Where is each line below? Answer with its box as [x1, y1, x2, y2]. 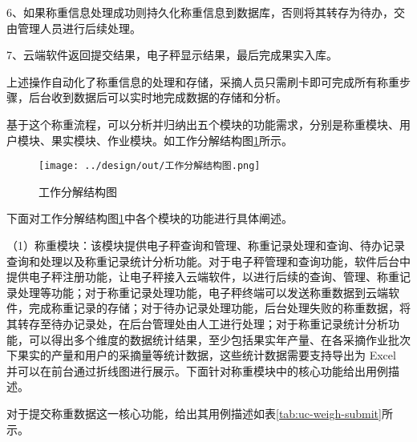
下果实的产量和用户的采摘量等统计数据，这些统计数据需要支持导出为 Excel [6, 347, 396, 364]
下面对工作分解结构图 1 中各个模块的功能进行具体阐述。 [6, 210, 293, 227]
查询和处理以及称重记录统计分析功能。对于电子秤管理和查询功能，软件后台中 [6, 252, 411, 269]
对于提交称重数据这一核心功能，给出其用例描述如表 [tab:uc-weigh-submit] [6, 404, 382, 421]
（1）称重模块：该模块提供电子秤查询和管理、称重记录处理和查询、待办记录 [6, 237, 405, 253]
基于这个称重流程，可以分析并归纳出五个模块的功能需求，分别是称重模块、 [6, 115, 399, 132]
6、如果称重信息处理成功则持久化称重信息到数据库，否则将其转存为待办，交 [6, 4, 405, 20]
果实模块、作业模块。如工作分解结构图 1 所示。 [51, 131, 293, 148]
